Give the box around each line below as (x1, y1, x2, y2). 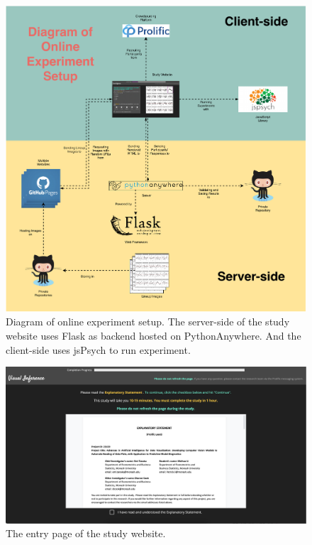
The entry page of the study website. (6, 526, 166, 541)
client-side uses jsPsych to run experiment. (6, 342, 191, 357)
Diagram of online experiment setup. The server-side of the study (6, 314, 290, 329)
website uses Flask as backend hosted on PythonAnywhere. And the (6, 328, 301, 342)
